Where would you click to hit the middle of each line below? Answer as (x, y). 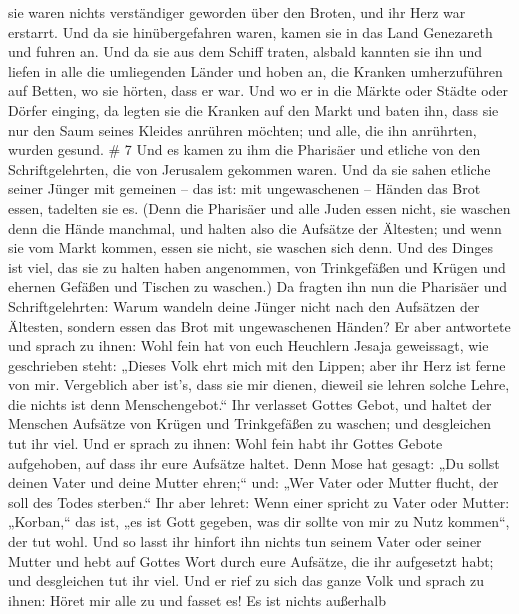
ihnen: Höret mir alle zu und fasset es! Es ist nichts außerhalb (197, 599)
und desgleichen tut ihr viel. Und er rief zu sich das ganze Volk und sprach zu (246, 580)
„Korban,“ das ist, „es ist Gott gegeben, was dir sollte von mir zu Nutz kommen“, (259, 521)
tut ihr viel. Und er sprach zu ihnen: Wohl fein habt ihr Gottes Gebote (225, 443)
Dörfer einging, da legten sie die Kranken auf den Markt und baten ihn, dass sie (253, 109)
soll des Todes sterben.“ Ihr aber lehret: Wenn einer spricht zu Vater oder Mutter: (259, 501)
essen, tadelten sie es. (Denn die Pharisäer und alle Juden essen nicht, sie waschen (259, 207)
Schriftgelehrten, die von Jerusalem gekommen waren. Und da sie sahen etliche (249, 168)
